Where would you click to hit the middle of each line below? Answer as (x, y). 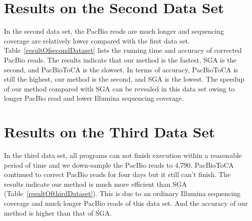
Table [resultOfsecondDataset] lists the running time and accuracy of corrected (123, 50)
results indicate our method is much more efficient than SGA (96, 184)
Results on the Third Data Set (110, 132)
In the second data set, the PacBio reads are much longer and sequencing (114, 31)
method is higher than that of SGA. (58, 212)
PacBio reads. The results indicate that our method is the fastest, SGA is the (120, 59)
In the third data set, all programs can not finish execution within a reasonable (123, 155)
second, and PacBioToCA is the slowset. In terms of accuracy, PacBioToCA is (121, 69)
